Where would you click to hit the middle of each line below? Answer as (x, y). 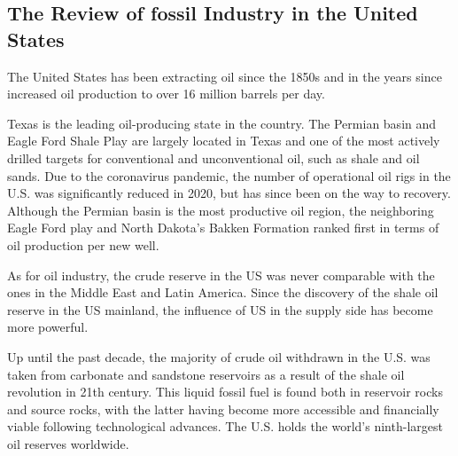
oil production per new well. (83, 244)
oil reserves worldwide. (68, 443)
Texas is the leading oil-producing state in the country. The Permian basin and (222, 123)
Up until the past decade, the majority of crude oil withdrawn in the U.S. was (219, 356)
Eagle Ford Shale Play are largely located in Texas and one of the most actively (224, 141)
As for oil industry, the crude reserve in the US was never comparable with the (221, 275)
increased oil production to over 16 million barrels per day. (166, 94)
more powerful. (48, 327)
